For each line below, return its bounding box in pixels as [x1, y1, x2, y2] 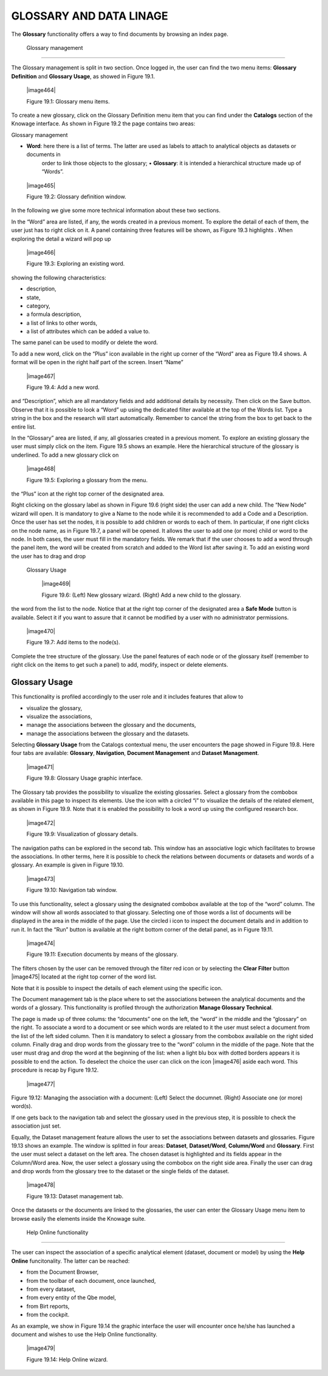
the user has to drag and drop [11, 552, 86, 560]
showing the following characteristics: [11, 274, 106, 281]
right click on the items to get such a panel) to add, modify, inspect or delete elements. [11, 661, 228, 669]
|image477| [26, 1080, 55, 1087]
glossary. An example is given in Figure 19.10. [11, 862, 125, 869]
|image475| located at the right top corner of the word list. [11, 973, 157, 980]
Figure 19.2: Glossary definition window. [26, 193, 127, 200]
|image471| [26, 763, 55, 770]
